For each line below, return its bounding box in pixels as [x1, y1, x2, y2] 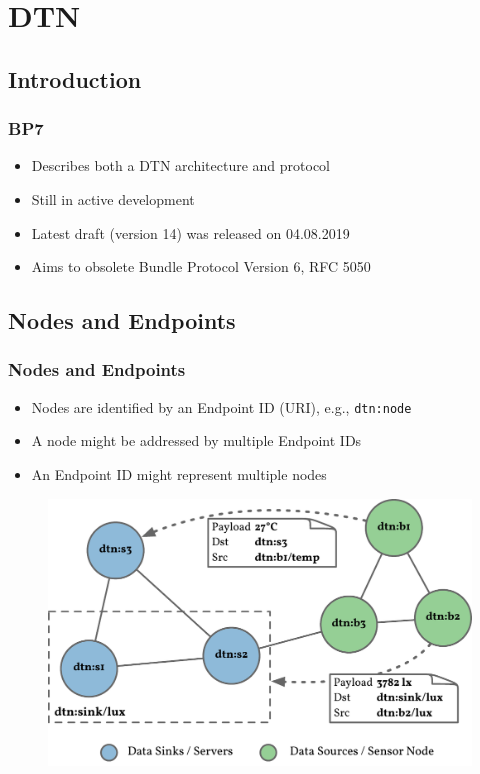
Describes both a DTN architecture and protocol [31, 155, 331, 176]
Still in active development [31, 188, 195, 209]
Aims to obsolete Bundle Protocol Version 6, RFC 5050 [31, 256, 371, 277]
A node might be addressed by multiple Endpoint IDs [31, 430, 362, 451]
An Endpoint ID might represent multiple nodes [31, 464, 327, 484]
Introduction [8, 63, 142, 94]
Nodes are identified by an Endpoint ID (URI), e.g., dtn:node [31, 396, 412, 417]
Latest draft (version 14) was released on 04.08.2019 [31, 222, 350, 243]
